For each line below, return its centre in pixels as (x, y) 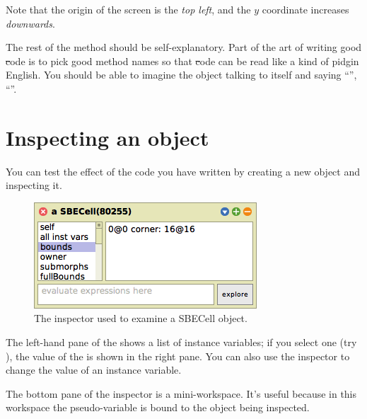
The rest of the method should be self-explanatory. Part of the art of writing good (184, 47)
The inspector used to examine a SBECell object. (141, 318)
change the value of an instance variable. (94, 370)
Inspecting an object (107, 137)
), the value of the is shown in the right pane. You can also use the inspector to (178, 356)
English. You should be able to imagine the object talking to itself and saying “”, (181, 75)
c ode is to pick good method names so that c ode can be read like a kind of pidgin (182, 61)
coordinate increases (305, 9)
